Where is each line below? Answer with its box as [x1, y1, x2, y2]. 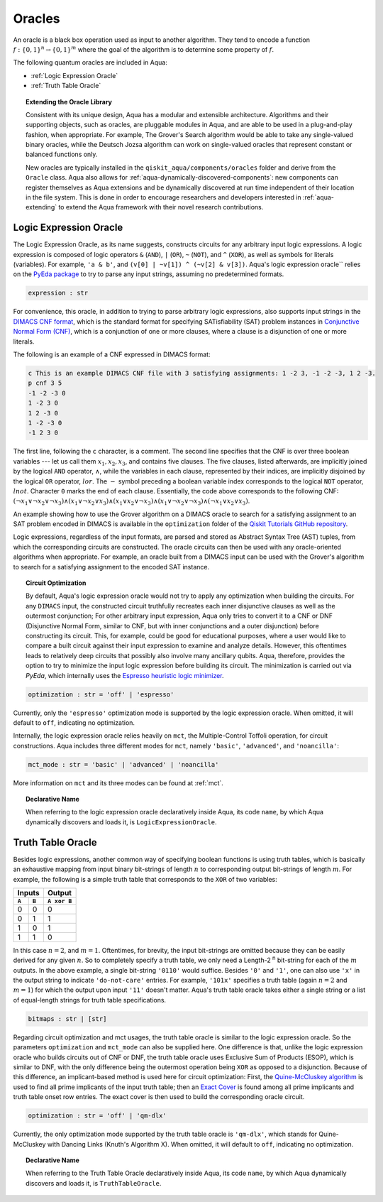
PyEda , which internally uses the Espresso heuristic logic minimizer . [26, 671, 224, 679]
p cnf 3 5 [28, 379, 62, 387]
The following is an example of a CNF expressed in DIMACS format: [13, 350, 211, 359]
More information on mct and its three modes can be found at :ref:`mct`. [13, 778, 223, 787]
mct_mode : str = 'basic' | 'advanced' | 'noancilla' [28, 760, 219, 768]
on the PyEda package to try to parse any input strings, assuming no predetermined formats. [13, 270, 284, 278]
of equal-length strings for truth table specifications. [13, 995, 167, 1004]
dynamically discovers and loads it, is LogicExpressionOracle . [26, 817, 217, 826]
